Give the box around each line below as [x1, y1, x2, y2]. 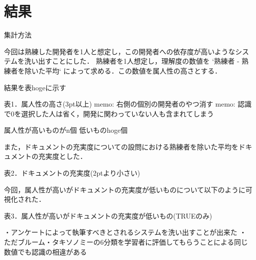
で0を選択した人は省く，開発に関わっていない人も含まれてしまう [4, 108, 214, 118]
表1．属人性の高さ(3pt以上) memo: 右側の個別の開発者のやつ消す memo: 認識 [4, 99, 252, 109]
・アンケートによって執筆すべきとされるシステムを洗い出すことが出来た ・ [4, 227, 247, 237]
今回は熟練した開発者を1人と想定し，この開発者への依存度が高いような [4, 46, 235, 56]
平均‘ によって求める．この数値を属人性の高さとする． [45, 65, 222, 75]
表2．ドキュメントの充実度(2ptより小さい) [4, 168, 140, 178]
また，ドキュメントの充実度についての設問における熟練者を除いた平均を [4, 141, 239, 151]
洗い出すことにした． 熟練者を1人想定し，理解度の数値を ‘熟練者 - [24, 56, 240, 66]
